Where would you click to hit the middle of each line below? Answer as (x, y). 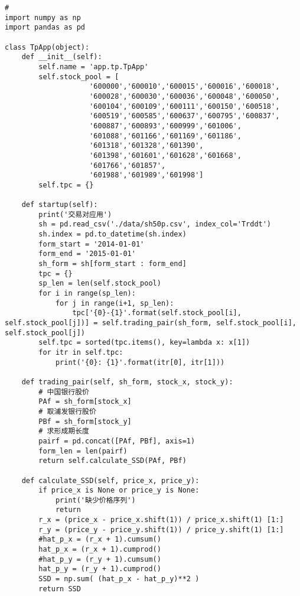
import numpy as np (43, 17)
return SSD (60, 589)
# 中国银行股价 (64, 392)
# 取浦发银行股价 (67, 411)
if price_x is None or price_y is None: (119, 490)
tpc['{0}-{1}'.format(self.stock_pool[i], (157, 313)
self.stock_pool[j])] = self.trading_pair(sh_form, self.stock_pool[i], (151, 323)
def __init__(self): (62, 57)
